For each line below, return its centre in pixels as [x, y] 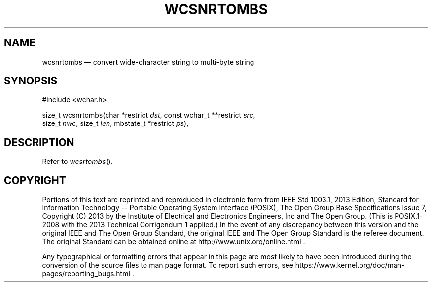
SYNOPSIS [31, 81]
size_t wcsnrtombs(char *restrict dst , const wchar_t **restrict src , [149, 115]
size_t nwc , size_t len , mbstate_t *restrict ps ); [115, 123]
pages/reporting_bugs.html [86, 274]
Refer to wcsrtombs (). [77, 162]
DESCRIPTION [39, 142]
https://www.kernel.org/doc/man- [350, 265]
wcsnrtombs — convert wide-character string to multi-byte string [148, 62]
